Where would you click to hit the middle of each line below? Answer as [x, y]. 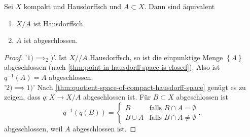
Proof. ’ [16, 57]
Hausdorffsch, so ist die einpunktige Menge [156, 57]
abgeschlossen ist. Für [117, 97]
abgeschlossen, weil [33, 128]
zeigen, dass [22, 97]
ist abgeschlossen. [51, 40]
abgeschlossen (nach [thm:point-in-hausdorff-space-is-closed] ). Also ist [112, 67]
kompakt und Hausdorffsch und [73, 6]
